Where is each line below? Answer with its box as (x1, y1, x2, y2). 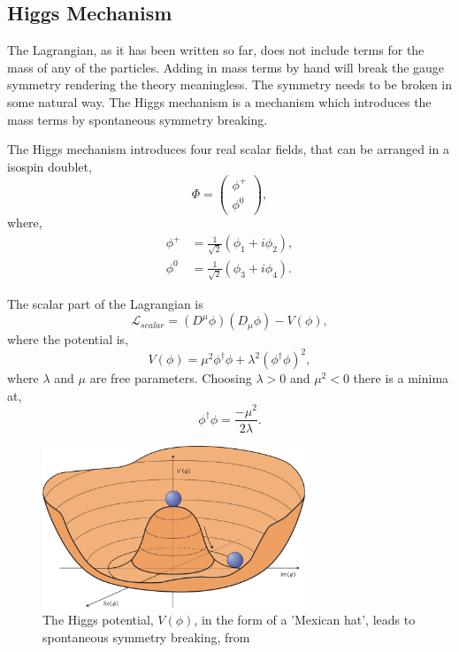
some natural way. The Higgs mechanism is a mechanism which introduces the (7, 92, 432, 111)
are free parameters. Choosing (89, 369, 252, 387)
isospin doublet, (7, 157, 92, 175)
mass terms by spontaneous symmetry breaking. (7, 110, 268, 128)
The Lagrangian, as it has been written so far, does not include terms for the (7, 41, 425, 59)
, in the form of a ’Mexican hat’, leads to (194, 610, 416, 629)
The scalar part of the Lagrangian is (7, 294, 203, 312)
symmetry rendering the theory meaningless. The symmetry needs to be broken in (7, 75, 453, 94)
